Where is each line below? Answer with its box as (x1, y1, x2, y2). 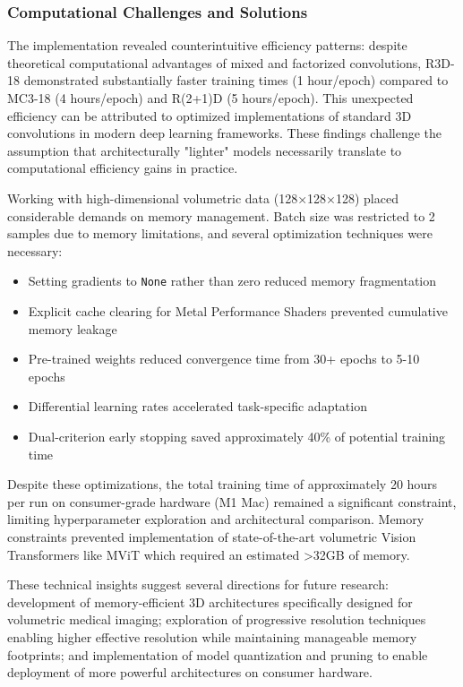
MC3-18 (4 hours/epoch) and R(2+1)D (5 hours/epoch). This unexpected (7, 89, 414, 107)
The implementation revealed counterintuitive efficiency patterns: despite (7, 36, 407, 55)
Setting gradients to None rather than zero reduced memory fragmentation (28, 271, 437, 290)
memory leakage (28, 319, 117, 338)
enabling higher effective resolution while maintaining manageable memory (7, 627, 417, 646)
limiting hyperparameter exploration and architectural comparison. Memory (7, 510, 424, 528)
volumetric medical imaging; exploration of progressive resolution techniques (7, 610, 426, 629)
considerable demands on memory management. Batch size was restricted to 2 (7, 206, 435, 225)
